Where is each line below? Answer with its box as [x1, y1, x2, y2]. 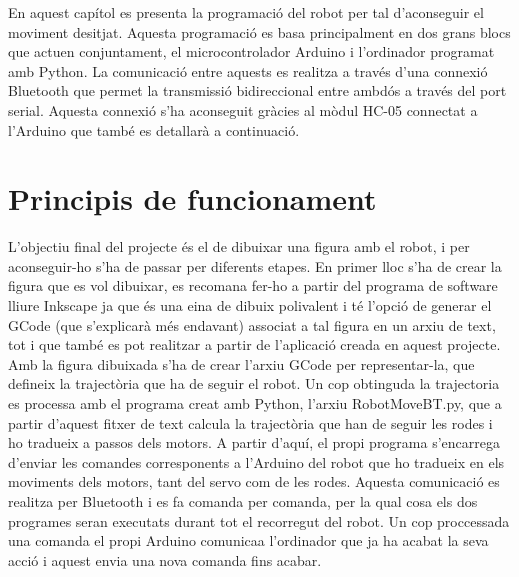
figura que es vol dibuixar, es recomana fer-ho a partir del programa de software [8, 275, 498, 296]
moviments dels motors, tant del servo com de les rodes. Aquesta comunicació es [8, 471, 500, 492]
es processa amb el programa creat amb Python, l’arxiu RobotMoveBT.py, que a [8, 393, 502, 414]
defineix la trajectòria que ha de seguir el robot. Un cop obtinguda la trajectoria [8, 373, 500, 394]
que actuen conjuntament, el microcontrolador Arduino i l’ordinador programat [8, 41, 495, 62]
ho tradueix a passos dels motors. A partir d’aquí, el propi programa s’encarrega [8, 432, 500, 453]
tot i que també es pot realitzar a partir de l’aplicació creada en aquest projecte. [8, 334, 501, 355]
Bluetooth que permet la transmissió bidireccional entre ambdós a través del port [8, 80, 507, 101]
